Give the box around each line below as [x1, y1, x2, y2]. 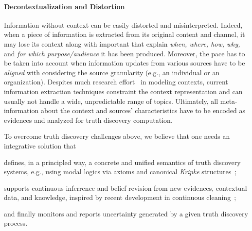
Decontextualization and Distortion [4, 1, 125, 11]
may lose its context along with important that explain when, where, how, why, [4, 38, 240, 49]
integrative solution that [4, 140, 76, 150]
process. [4, 218, 28, 228]
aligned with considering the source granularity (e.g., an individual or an [4, 67, 220, 77]
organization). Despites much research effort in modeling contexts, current [4, 77, 228, 87]
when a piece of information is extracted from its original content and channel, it [4, 29, 245, 39]
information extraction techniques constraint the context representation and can [4, 86, 243, 96]
